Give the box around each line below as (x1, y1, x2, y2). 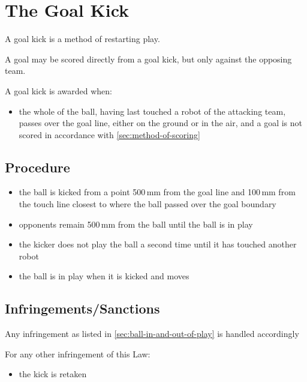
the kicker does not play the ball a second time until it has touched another (19, 238, 297, 250)
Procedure (5, 157, 70, 176)
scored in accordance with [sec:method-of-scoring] (19, 128, 200, 141)
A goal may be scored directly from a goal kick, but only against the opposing (5, 52, 292, 65)
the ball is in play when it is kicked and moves (19, 270, 189, 282)
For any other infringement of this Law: (5, 347, 151, 360)
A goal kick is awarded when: (5, 84, 112, 97)
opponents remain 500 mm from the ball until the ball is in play (19, 217, 253, 230)
